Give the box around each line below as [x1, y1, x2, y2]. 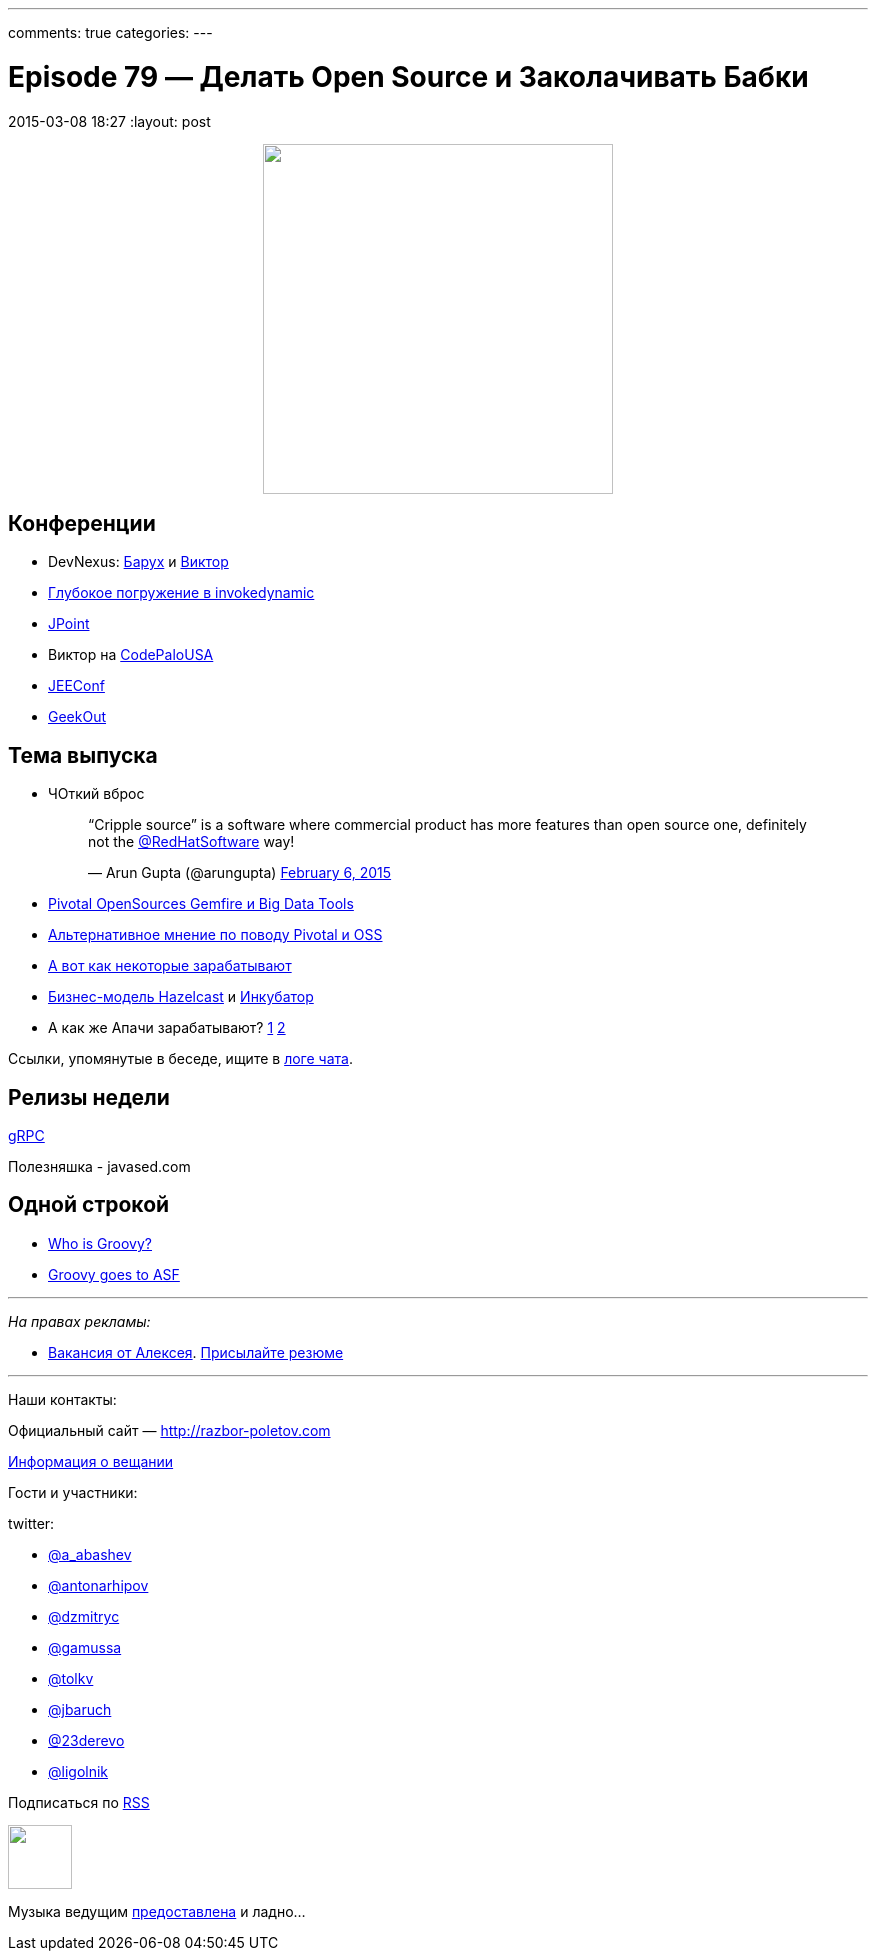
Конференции [8, 510, 156, 536]
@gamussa [48, 1638, 122, 1656]
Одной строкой [8, 1192, 170, 1218]
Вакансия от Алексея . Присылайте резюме [48, 1343, 344, 1361]
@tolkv [48, 1669, 94, 1687]
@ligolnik [48, 1762, 109, 1780]
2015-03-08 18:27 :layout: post [8, 112, 211, 130]
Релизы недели [8, 1084, 170, 1110]
